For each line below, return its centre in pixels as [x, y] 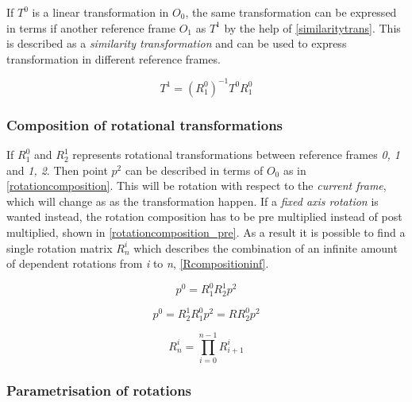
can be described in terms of [194, 170]
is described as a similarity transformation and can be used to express [177, 43]
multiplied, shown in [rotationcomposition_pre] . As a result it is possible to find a [206, 232]
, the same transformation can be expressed [291, 12]
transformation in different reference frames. [114, 58]
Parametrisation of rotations [99, 390]
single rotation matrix [60, 247]
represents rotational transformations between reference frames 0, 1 [237, 155]
